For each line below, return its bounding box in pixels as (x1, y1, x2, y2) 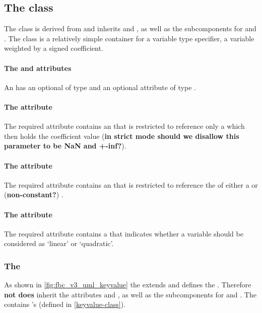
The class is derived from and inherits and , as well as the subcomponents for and (4, 23, 256, 34)
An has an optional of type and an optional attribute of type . (4, 82, 196, 92)
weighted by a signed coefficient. (4, 43, 103, 53)
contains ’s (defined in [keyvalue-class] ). (4, 299, 126, 309)
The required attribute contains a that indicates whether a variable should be (4, 228, 243, 239)
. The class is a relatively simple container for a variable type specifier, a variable (4, 33, 254, 43)
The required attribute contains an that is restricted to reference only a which (4, 121, 245, 131)
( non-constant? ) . (4, 189, 63, 200)
